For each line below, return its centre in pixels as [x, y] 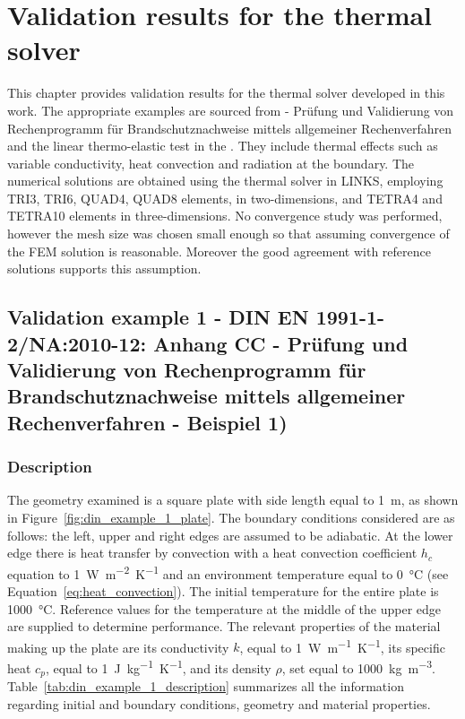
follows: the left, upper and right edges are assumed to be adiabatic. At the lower [230, 535]
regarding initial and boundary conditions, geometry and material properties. [219, 703]
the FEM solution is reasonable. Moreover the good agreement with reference [219, 251]
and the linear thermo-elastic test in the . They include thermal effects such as [223, 146]
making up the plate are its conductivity [118, 647]
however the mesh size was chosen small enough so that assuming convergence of [228, 234]
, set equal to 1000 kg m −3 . [358, 667]
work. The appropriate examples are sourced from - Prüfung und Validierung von [231, 110]
